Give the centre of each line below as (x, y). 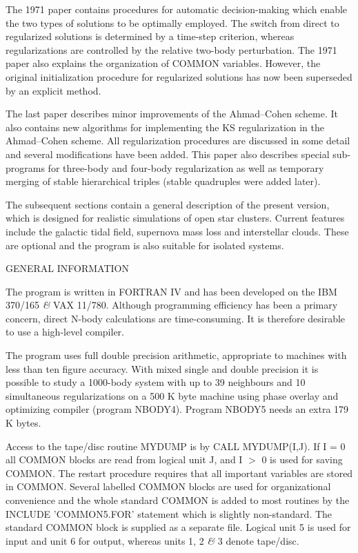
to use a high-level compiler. (65, 332)
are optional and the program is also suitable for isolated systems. (145, 245)
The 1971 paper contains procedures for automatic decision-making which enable (177, 9)
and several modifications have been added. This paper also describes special (168, 154)
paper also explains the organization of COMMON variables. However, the (163, 63)
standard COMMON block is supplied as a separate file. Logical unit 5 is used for (178, 527)
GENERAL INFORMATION (68, 268)
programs (25, 167)
